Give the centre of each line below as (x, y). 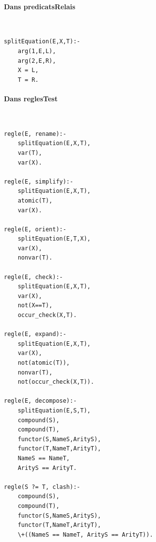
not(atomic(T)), (44, 363)
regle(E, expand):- (35, 334)
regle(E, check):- (33, 277)
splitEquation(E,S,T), (54, 410)
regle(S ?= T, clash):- (42, 487)
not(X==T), (35, 306)
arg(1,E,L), (37, 51)
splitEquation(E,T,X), (54, 239)
